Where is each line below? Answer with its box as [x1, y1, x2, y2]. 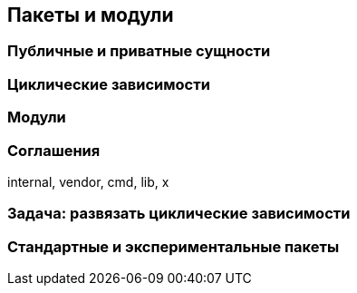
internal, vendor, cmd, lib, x [7, 173, 169, 190]
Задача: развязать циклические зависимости [7, 204, 351, 223]
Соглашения [7, 141, 101, 160]
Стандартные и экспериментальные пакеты [7, 237, 340, 256]
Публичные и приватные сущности [7, 42, 271, 61]
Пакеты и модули [7, 4, 174, 26]
